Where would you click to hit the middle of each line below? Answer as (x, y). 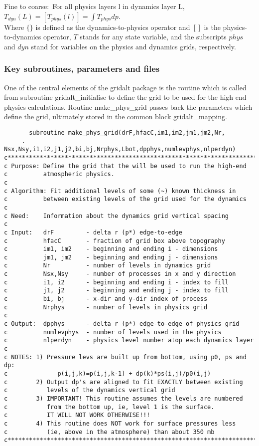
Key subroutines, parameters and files (82, 69)
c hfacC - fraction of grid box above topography (115, 241)
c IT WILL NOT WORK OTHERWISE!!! (77, 415)
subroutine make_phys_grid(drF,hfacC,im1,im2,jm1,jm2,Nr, (127, 132)
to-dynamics (23, 37)
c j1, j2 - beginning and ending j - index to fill (117, 291)
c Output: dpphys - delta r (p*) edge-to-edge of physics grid (122, 324)
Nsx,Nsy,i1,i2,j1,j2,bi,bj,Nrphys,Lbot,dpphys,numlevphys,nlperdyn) (120, 149)
